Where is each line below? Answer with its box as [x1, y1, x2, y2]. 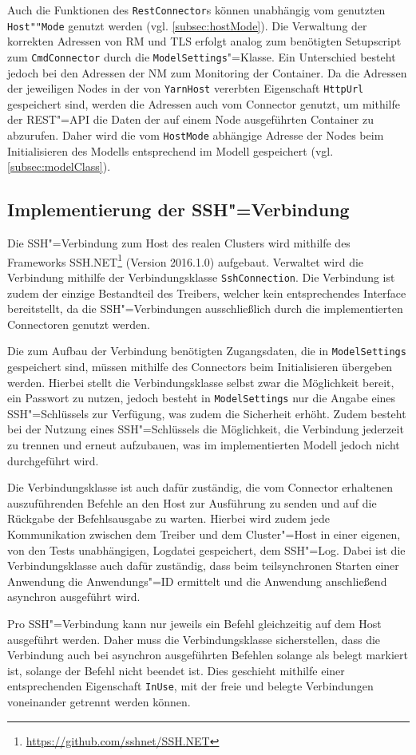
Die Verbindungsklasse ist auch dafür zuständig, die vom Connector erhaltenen [7, 479, 393, 496]
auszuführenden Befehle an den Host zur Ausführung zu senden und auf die [7, 494, 377, 511]
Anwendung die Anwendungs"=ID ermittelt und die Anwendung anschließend [7, 572, 387, 589]
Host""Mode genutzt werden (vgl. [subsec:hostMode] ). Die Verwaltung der [7, 17, 367, 34]
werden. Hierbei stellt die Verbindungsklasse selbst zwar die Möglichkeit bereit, [7, 374, 394, 390]
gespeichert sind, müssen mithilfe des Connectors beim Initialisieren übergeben [7, 358, 393, 374]
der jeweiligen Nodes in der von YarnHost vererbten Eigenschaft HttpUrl [7, 80, 364, 97]
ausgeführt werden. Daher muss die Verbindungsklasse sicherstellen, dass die [7, 630, 381, 647]
